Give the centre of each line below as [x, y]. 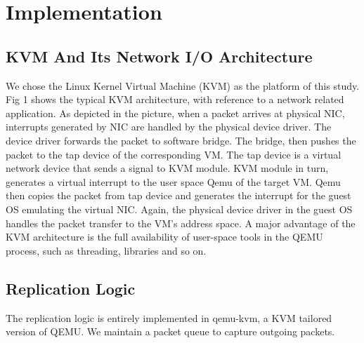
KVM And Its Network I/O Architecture [159, 56]
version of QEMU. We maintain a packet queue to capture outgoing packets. [170, 331]
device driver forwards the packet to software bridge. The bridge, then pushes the [181, 140]
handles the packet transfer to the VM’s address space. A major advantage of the [181, 223]
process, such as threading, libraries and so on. [106, 250]
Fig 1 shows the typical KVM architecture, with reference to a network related [175, 99]
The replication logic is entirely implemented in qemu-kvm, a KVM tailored [169, 317]
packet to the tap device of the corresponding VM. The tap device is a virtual [174, 154]
